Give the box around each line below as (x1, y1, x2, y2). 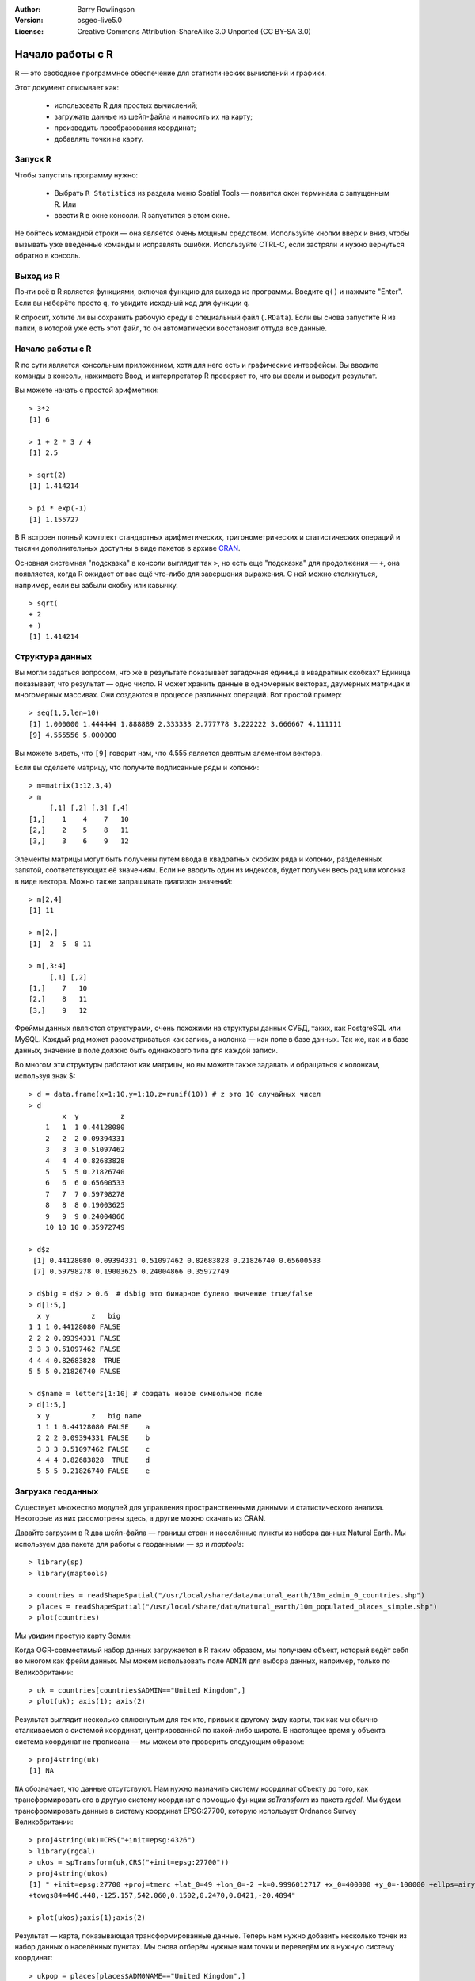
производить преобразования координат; (54, 123, 196, 132)
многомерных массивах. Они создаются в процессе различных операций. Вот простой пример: (14, 690, 342, 700)
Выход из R (14, 270, 61, 281)
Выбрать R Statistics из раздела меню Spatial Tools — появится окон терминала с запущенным (54, 189, 389, 198)
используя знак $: (14, 1071, 76, 1081)
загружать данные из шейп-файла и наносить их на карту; (54, 112, 253, 121)
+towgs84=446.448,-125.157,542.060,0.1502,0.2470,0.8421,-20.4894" (28, 1891, 296, 1900)
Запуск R (14, 154, 51, 165)
